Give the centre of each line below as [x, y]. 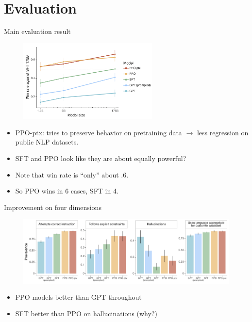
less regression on [223, 132]
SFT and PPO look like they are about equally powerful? [101, 158]
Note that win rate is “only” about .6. [72, 174]
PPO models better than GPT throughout [78, 297]
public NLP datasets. [47, 142]
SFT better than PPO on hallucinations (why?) [86, 313]
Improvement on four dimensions [53, 207]
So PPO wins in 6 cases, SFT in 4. [67, 191]
